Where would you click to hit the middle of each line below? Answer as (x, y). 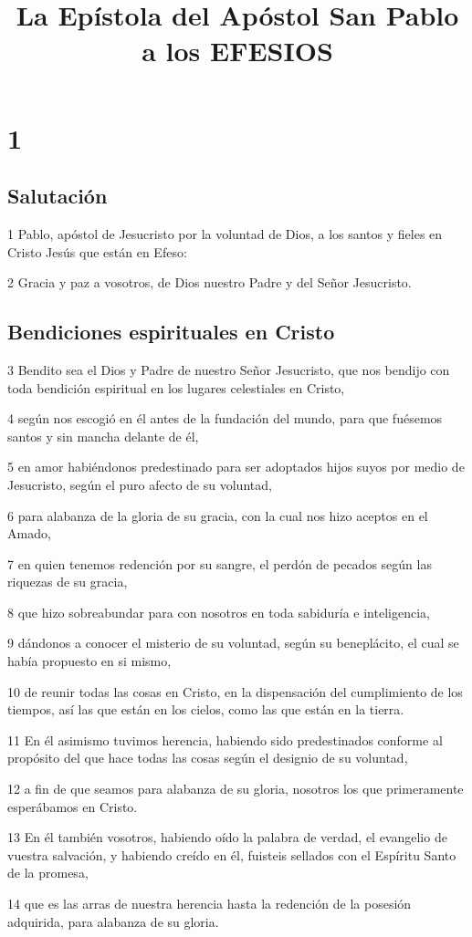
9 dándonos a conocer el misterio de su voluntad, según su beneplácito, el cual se (233, 643)
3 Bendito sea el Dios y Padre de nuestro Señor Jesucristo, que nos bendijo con (229, 369)
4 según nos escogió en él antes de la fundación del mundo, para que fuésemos (225, 418)
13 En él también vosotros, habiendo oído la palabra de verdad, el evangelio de (227, 837)
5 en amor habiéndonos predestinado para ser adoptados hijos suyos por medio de (236, 467)
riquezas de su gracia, (68, 582)
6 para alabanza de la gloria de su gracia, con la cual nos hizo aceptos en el (218, 515)
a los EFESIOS (237, 51)
